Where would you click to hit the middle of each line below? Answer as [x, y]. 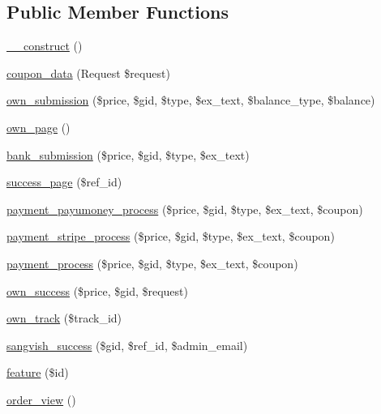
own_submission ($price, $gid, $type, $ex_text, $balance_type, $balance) [191, 100]
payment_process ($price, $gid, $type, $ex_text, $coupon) [152, 263]
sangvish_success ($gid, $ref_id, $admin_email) [127, 345]
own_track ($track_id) [64, 318]
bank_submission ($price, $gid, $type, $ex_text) [128, 154]
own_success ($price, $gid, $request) [97, 290]
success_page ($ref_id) [64, 182]
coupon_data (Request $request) [88, 73]
